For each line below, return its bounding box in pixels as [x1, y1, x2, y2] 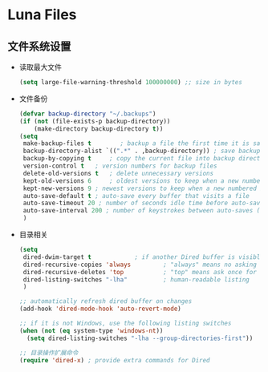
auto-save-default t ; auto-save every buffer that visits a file [22, 192, 250, 200]
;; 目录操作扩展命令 [18, 349, 79, 357]
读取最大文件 [18, 63, 62, 71]
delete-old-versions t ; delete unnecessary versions [22, 169, 214, 177]
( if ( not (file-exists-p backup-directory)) [18, 117, 171, 125]
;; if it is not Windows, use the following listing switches [18, 319, 232, 327]
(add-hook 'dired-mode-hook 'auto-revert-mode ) [18, 305, 181, 313]
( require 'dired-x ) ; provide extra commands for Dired [18, 356, 210, 364]
